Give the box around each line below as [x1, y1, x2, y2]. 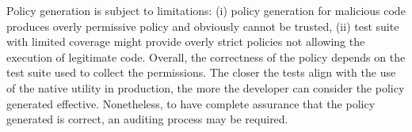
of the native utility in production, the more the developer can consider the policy [6, 79, 405, 96]
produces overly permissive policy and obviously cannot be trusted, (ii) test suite [6, 17, 399, 34]
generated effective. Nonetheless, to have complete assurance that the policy [6, 95, 376, 111]
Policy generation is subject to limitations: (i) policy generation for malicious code [6, 2, 406, 18]
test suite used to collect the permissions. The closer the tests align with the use [6, 64, 396, 81]
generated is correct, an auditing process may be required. [6, 111, 288, 127]
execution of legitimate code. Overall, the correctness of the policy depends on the [6, 48, 406, 65]
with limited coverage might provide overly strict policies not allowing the [6, 33, 365, 50]
